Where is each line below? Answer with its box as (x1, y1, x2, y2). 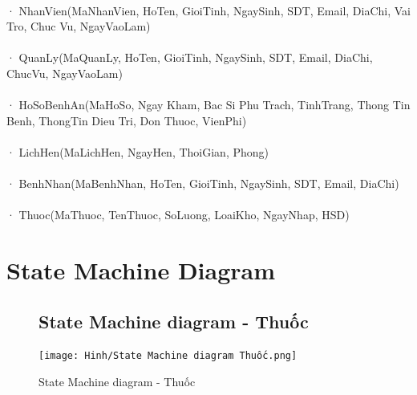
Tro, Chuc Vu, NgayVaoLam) (6, 18, 151, 35)
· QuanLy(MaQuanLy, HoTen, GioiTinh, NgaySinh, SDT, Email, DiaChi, (6, 49, 373, 66)
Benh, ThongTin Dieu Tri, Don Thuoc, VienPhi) (6, 112, 247, 128)
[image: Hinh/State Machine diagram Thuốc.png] (38, 350, 298, 362)
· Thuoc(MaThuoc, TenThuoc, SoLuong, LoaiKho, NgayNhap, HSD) (6, 206, 350, 223)
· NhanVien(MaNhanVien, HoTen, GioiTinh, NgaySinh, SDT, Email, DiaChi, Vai (6, 2, 411, 18)
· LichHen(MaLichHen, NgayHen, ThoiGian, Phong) (6, 143, 269, 160)
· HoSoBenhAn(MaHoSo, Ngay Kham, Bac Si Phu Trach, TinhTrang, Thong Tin (6, 96, 411, 113)
